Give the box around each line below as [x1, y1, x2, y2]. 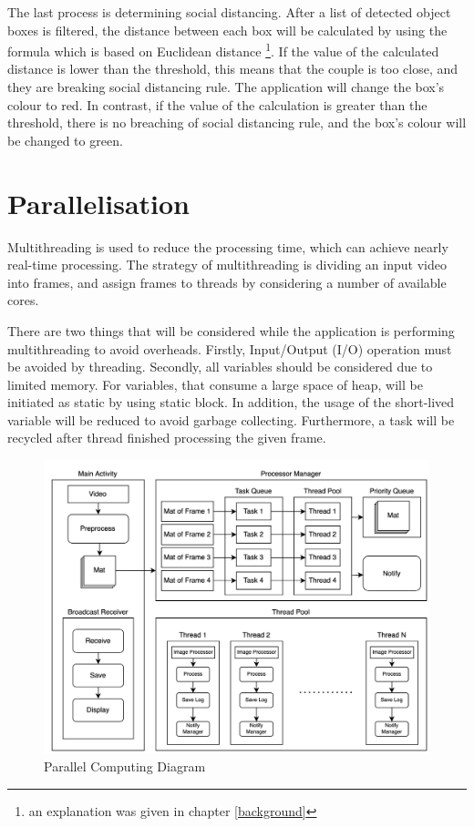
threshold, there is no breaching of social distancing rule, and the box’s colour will [7, 113, 467, 132]
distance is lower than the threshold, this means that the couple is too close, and [7, 59, 459, 78]
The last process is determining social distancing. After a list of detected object [7, 3, 451, 21]
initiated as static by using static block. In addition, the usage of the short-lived [7, 393, 455, 412]
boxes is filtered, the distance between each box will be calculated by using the [7, 20, 448, 39]
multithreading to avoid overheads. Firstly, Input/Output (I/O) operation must [7, 339, 452, 358]
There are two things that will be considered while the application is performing [7, 321, 455, 340]
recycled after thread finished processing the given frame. [7, 428, 326, 447]
